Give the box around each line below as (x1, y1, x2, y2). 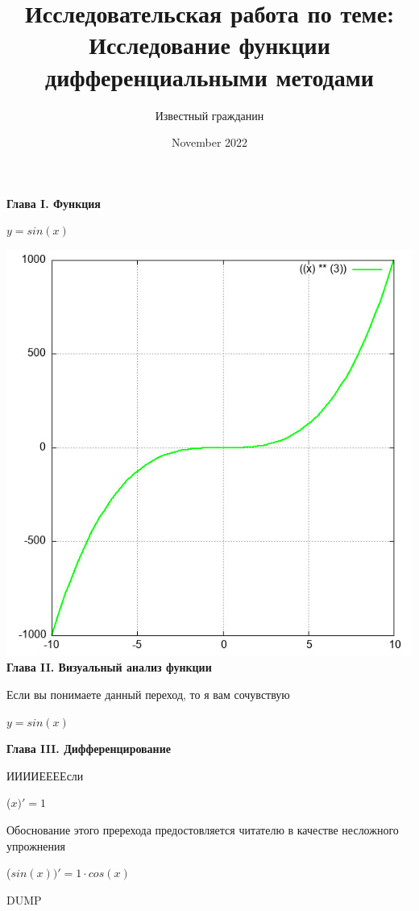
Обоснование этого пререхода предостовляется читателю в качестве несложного (6, 822, 399, 838)
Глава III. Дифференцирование (6, 740, 171, 757)
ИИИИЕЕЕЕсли (6, 767, 84, 784)
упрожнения (6, 837, 65, 854)
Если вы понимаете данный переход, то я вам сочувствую (6, 686, 290, 703)
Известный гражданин (155, 106, 264, 123)
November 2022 (171, 134, 248, 151)
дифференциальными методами (44, 60, 374, 93)
